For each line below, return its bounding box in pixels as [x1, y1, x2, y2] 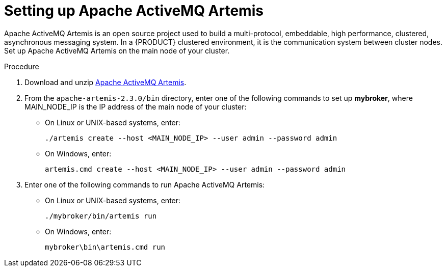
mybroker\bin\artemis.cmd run [45, 242, 166, 251]
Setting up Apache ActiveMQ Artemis [4, 2, 264, 19]
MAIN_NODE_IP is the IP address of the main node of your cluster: [24, 102, 247, 111]
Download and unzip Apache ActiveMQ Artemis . [24, 77, 187, 87]
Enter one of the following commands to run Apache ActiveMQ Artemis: [24, 180, 265, 189]
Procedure [4, 62, 39, 71]
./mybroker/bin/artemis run [45, 211, 157, 220]
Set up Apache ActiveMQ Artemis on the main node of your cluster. [4, 46, 230, 55]
